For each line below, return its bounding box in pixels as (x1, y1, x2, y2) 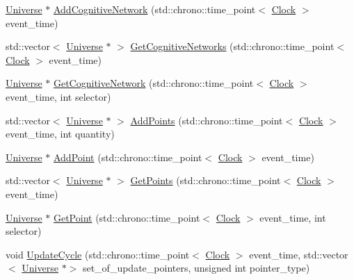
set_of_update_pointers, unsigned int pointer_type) (82, 261, 310, 275)
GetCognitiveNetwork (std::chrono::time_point (53, 76, 254, 90)
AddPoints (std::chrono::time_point (130, 113, 283, 127)
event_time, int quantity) (6, 126, 115, 141)
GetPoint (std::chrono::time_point (53, 210, 200, 224)
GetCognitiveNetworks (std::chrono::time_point (130, 39, 335, 53)
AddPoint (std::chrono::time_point (53, 149, 202, 164)
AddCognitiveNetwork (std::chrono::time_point (53, 2, 256, 16)
